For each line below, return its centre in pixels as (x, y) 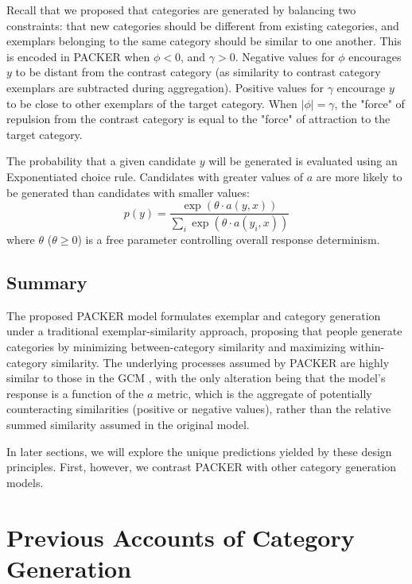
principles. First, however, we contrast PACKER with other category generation (202, 467)
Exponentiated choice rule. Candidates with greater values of (155, 176)
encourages (375, 56)
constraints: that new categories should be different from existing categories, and (203, 25)
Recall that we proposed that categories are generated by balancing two (181, 10)
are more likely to (359, 176)
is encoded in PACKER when (78, 56)
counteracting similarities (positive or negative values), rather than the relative (199, 409)
